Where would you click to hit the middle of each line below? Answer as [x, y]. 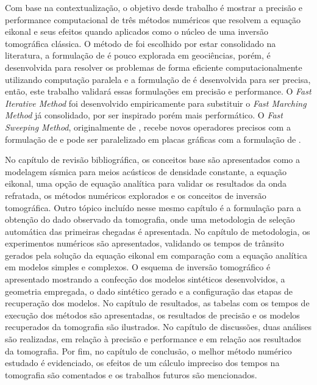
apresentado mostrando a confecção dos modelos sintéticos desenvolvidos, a [145, 279]
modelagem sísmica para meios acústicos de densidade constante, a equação [146, 171]
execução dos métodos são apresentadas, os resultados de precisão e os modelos [152, 315]
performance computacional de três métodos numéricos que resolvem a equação [153, 19]
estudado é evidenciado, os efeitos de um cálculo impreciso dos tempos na [142, 363]
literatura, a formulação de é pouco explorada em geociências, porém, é [138, 55]
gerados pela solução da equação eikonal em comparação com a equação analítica [156, 255]
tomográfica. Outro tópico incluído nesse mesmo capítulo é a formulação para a [153, 207]
